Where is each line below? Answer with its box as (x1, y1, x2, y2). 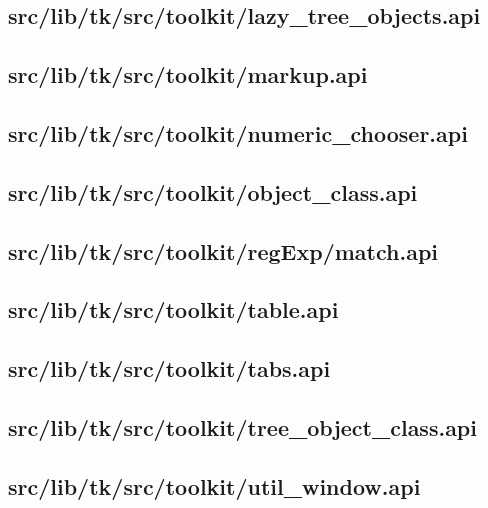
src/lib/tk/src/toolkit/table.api (8, 294, 339, 325)
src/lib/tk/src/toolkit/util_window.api (8, 470, 421, 501)
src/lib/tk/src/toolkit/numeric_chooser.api (8, 117, 468, 148)
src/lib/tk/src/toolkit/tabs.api (8, 353, 331, 384)
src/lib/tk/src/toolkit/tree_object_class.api (8, 411, 477, 442)
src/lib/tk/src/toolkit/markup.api (8, 59, 368, 90)
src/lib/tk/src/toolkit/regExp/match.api (8, 235, 438, 266)
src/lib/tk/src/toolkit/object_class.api (8, 176, 418, 207)
